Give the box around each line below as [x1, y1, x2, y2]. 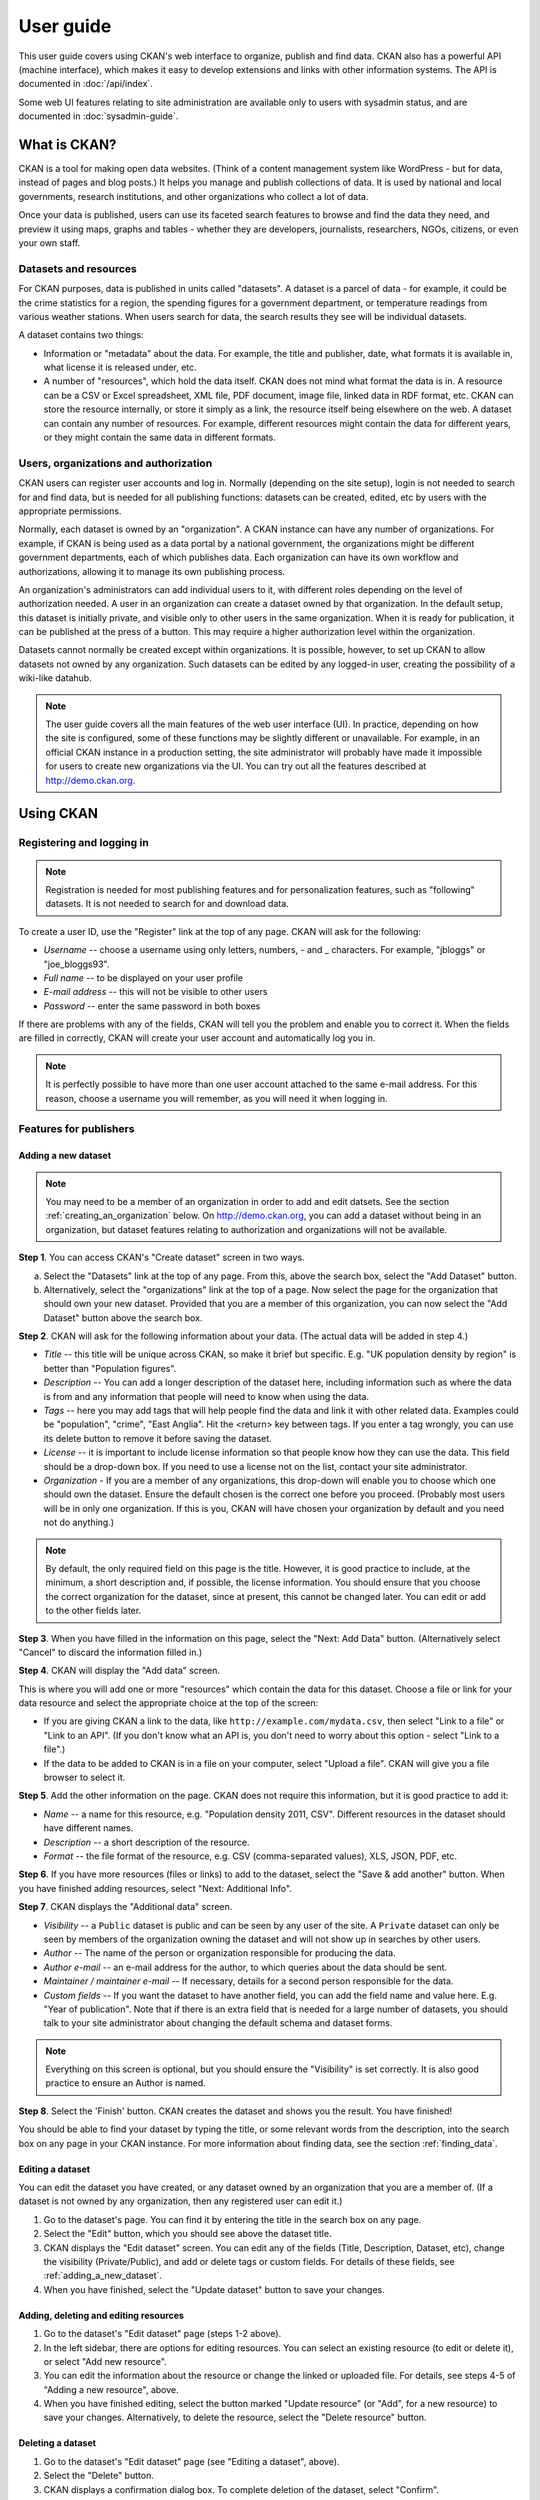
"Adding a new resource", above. [43, 2383, 179, 2395]
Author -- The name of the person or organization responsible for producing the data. [43, 1947, 396, 1959]
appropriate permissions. [18, 505, 122, 517]
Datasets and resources [18, 261, 137, 275]
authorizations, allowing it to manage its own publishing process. [18, 565, 285, 577]
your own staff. [18, 236, 81, 249]
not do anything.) [43, 1516, 115, 1529]
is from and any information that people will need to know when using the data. [43, 1390, 370, 1402]
